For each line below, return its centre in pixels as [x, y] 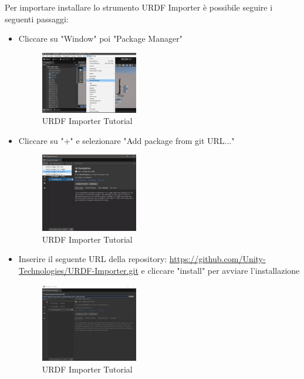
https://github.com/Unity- [217, 259]
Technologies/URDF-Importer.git [78, 270]
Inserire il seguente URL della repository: [93, 259]
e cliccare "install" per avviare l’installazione [220, 270]
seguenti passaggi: [37, 19]
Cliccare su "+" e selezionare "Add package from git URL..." [126, 140]
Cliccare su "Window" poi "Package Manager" [100, 38]
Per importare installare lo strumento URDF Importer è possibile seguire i [139, 7]
